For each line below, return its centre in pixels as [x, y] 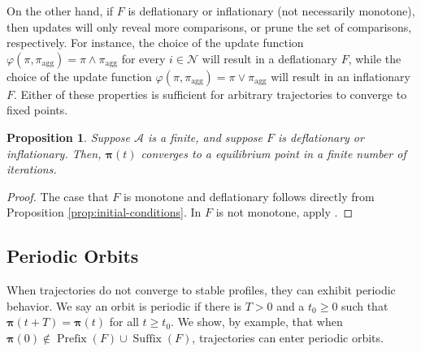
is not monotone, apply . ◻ [284, 212]
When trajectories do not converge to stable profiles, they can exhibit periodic [201, 290]
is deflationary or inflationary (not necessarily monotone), [271, 11]
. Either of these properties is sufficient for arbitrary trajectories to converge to [210, 94]
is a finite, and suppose [205, 137]
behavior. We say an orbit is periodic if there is [124, 305]
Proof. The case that [58, 196]
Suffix [147, 339]
